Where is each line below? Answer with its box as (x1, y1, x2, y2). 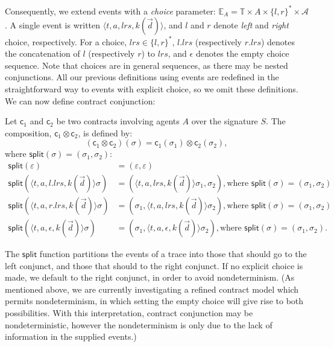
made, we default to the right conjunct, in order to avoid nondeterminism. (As (5, 271, 295, 284)
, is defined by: (78, 126, 133, 139)
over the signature (191, 115, 258, 127)
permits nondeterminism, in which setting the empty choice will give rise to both (5, 294, 304, 307)
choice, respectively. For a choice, (5, 35, 127, 48)
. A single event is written (5, 19, 101, 31)
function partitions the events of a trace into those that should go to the (39, 247, 307, 260)
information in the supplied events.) (5, 330, 137, 343)
